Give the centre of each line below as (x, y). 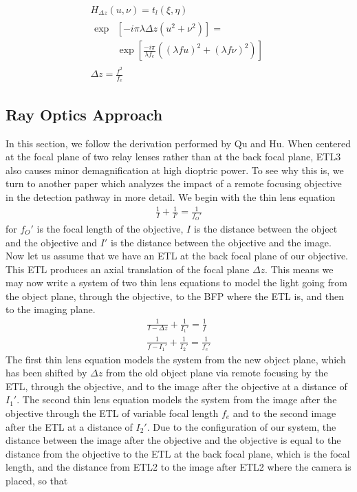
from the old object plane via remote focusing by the (217, 373)
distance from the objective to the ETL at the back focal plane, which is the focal (178, 453)
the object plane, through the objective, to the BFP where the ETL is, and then (175, 296)
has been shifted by (46, 373)
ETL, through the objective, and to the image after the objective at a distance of (176, 386)
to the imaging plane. (51, 309)
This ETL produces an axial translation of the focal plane (128, 269)
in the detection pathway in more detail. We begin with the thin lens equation (171, 197)
